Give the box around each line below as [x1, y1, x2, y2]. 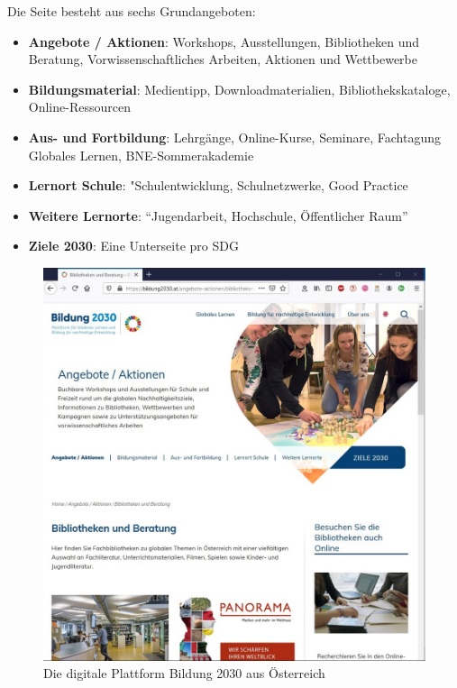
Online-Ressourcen [28, 97, 131, 116]
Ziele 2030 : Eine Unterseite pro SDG [28, 236, 239, 255]
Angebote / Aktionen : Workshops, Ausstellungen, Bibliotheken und [28, 32, 420, 50]
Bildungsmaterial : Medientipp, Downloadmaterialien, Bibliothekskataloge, [28, 79, 451, 98]
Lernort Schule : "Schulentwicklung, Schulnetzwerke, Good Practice [28, 176, 408, 195]
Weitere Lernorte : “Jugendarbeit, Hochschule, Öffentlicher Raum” [28, 206, 408, 225]
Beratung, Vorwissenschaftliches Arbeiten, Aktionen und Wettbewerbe [28, 50, 417, 69]
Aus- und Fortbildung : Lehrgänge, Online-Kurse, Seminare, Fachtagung [28, 127, 441, 146]
